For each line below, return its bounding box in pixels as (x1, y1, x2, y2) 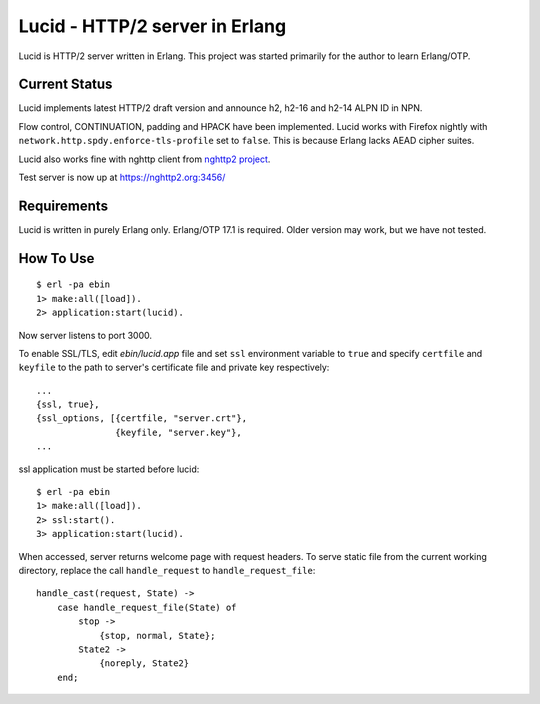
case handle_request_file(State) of (56, 601, 237, 613)
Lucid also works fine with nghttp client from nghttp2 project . (18, 153, 271, 165)
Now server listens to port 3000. (18, 329, 153, 341)
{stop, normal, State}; (99, 630, 216, 641)
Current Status (18, 76, 113, 93)
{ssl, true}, (36, 399, 100, 410)
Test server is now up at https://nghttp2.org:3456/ (18, 171, 226, 184)
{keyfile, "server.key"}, (115, 426, 242, 438)
